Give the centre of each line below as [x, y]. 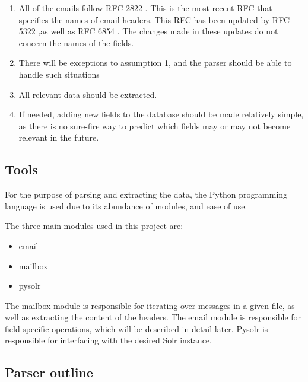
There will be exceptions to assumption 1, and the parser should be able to [155, 63]
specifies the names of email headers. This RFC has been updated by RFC [154, 19]
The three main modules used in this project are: [94, 226]
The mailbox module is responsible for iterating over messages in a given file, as [150, 305]
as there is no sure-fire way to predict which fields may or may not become [155, 125]
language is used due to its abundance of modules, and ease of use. [126, 206]
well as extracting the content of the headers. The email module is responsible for [153, 317]
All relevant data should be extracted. [88, 94]
